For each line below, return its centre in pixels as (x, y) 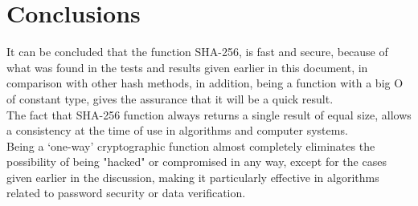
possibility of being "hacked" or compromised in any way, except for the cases (197, 162)
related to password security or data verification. (126, 193)
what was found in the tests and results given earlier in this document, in (187, 67)
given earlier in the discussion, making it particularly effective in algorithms (193, 177)
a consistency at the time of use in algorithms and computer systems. (177, 130)
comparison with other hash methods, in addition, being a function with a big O (205, 83)
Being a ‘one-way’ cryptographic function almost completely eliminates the (191, 145)
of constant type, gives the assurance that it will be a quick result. (170, 98)
